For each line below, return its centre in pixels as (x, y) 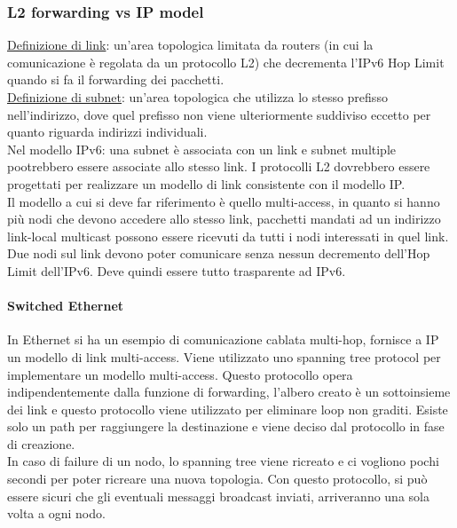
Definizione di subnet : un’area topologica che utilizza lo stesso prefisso (197, 97)
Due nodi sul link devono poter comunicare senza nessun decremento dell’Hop (219, 253)
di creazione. (41, 443)
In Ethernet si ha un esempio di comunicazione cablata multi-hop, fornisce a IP (223, 339)
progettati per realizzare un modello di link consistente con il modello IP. (206, 183)
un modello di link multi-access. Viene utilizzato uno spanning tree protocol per (224, 356)
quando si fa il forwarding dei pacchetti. (116, 79)
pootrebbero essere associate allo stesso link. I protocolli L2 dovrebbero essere (219, 166)
